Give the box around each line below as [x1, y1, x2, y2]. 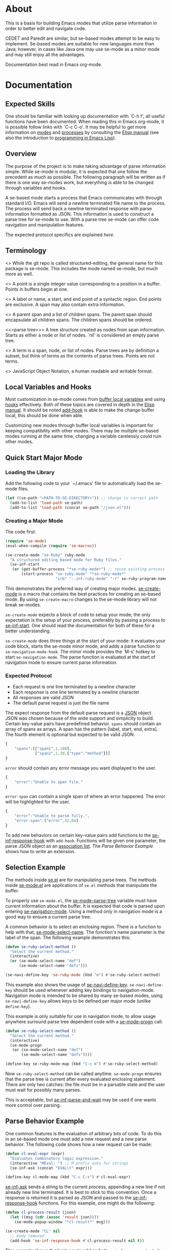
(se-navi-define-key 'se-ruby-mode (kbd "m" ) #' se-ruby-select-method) [5, 973, 160, 978]
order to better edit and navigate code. [5, 25, 87, 31]
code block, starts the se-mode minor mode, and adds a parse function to [5, 643, 160, 649]
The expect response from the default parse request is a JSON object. [5, 710, 153, 716]
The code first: [5, 528, 37, 534]
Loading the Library [5, 469, 55, 476]
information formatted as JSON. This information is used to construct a [5, 211, 154, 217]
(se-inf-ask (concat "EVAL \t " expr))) [10, 1165, 93, 1170]
